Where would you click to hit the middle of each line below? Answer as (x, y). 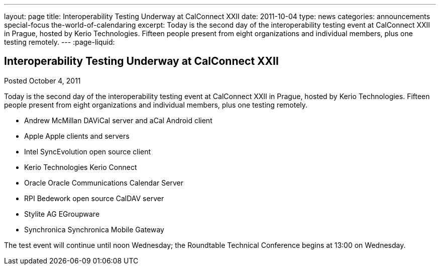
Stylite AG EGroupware (62, 214)
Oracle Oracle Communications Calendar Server (104, 183)
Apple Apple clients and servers (77, 136)
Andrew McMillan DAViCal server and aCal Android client (118, 120)
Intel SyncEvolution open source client (88, 151)
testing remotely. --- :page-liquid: (60, 42)
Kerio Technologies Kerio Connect (81, 167)
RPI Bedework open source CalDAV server (94, 198)
